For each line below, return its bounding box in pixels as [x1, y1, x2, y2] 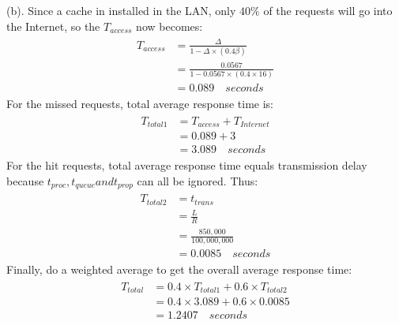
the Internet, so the [6, 17, 100, 34]
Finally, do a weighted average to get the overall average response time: [6, 261, 352, 278]
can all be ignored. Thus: [137, 172, 258, 189]
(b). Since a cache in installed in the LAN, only [6, 2, 236, 18]
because [6, 172, 44, 189]
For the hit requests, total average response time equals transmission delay [6, 157, 367, 174]
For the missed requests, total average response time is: [6, 95, 274, 112]
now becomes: [136, 17, 203, 34]
